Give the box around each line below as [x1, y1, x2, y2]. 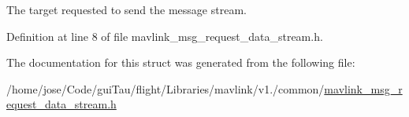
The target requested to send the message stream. [6, 2, 247, 17]
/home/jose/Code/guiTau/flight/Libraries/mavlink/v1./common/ [6, 80, 325, 97]
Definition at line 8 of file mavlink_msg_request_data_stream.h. [6, 27, 323, 44]
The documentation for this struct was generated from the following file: [6, 54, 355, 71]
